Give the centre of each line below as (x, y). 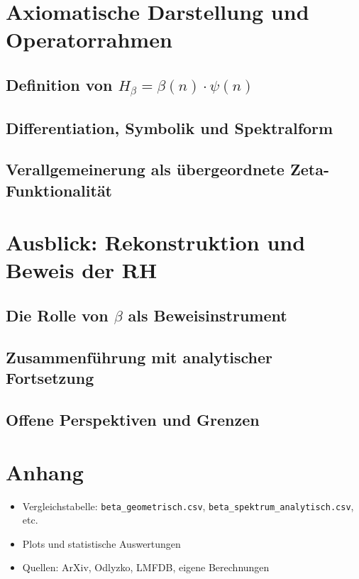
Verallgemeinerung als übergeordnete (145, 169)
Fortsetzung (50, 378)
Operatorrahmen (89, 39)
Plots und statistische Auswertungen (101, 543)
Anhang (45, 472)
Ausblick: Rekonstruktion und (156, 242)
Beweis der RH (82, 270)
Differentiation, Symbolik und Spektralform (170, 127)
